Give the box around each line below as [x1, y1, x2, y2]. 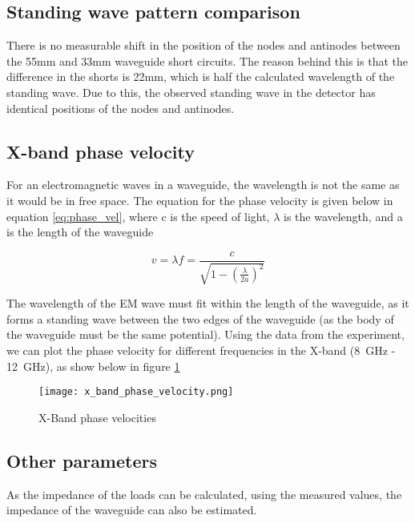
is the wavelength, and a [284, 207, 403, 224]
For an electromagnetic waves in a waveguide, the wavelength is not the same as [6, 176, 400, 193]
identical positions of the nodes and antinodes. [6, 99, 235, 116]
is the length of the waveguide [6, 223, 154, 240]
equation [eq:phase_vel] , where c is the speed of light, [6, 207, 270, 224]
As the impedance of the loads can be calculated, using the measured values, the [6, 485, 402, 502]
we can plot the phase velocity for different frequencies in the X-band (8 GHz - [6, 341, 396, 358]
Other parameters [6, 448, 157, 473]
